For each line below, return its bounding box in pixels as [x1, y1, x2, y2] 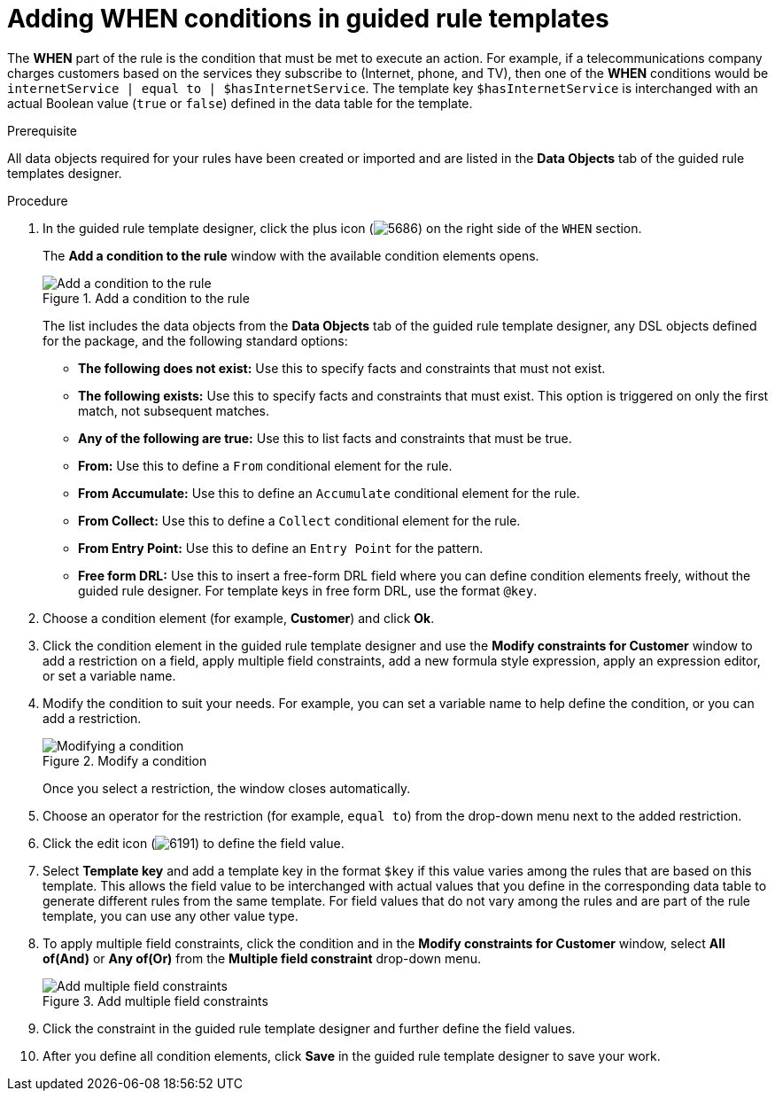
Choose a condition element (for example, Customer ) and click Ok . [43, 610, 435, 626]
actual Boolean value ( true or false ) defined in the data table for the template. [7, 95, 473, 111]
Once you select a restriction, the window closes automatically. [43, 780, 411, 796]
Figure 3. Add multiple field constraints [43, 993, 268, 1008]
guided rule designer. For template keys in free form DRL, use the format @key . [78, 582, 538, 598]
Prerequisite [7, 122, 77, 138]
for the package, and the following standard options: [43, 332, 348, 348]
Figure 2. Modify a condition [43, 752, 207, 768]
